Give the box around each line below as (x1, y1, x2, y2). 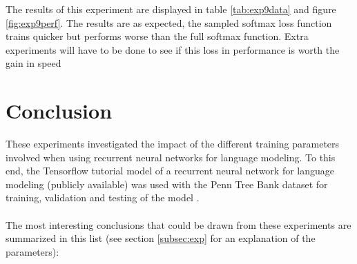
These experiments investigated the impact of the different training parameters (6, 136, 340, 151)
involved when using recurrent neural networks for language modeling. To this (6, 150, 336, 164)
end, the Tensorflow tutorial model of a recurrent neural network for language (6, 163, 335, 178)
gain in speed (6, 56, 61, 70)
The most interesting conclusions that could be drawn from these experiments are (6, 217, 351, 232)
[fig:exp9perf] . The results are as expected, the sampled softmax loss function (6, 15, 332, 30)
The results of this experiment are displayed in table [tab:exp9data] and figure (6, 2, 336, 16)
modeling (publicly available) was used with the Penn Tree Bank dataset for (6, 176, 328, 191)
